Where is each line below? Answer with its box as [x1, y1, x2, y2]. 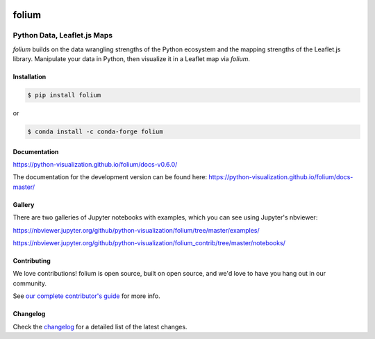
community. [12, 279, 47, 288]
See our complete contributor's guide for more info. [12, 292, 160, 300]
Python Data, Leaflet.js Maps [12, 31, 113, 40]
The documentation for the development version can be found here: [12, 173, 208, 181]
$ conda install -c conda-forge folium [27, 128, 163, 135]
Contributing [12, 257, 51, 265]
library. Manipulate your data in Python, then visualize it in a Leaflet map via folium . [12, 55, 250, 63]
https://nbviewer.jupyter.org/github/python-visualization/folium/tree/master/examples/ [12, 226, 260, 234]
